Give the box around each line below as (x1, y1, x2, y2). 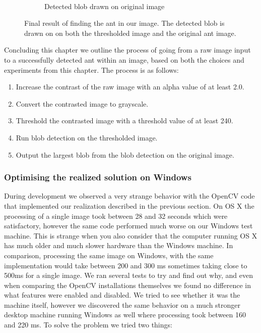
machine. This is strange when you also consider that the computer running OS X (4, 230, 257, 241)
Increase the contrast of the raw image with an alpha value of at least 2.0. (16, 81, 244, 92)
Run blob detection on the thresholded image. (16, 132, 158, 142)
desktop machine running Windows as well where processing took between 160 (4, 309, 246, 320)
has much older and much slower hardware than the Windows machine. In (4, 240, 233, 251)
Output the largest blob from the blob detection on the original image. (16, 149, 234, 160)
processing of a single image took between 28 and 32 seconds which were (4, 210, 228, 221)
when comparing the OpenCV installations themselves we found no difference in (4, 279, 251, 290)
